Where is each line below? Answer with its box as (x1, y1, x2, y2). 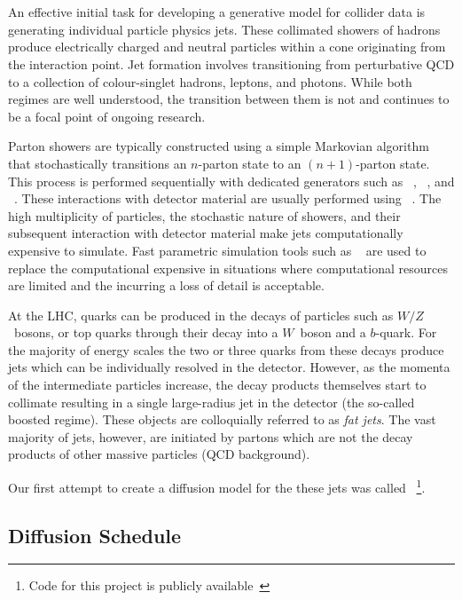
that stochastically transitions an (8, 154, 187, 172)
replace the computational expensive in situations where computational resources (8, 258, 448, 277)
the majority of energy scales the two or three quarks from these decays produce (8, 340, 444, 359)
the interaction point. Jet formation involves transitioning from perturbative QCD (8, 54, 455, 73)
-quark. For (375, 323, 437, 342)
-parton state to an (198, 154, 301, 172)
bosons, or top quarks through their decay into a (13, 323, 278, 342)
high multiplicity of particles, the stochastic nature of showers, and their (8, 206, 401, 225)
